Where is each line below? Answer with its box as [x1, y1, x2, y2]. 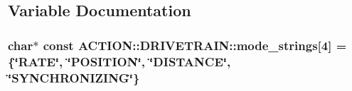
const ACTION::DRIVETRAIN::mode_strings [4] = [43, 36, 347, 54]
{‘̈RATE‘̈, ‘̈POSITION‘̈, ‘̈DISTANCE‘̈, [8, 52, 231, 70]
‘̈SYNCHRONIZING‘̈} [8, 68, 140, 86]
